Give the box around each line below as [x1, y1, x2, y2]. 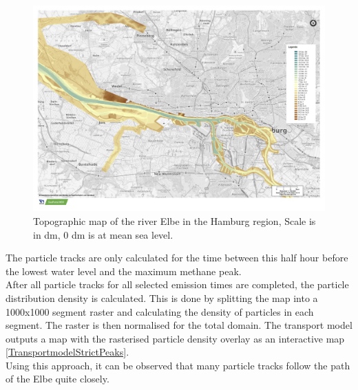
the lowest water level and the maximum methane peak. [6, 263, 242, 278]
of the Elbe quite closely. [6, 371, 109, 386]
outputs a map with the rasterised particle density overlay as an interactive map [6, 331, 345, 345]
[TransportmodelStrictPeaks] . [6, 345, 129, 359]
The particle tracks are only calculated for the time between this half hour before [6, 250, 348, 265]
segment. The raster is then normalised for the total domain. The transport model [6, 318, 352, 332]
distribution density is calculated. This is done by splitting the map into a [6, 290, 318, 305]
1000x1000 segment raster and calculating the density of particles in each [6, 304, 314, 318]
